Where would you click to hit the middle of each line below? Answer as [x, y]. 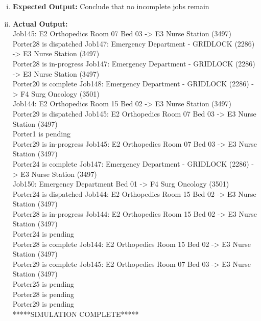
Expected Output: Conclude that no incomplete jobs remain [111, 6]
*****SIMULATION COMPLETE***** [76, 314]
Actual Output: [40, 23]
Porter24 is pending [43, 234]
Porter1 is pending [41, 134]
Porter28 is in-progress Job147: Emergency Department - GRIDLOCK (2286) [134, 63]
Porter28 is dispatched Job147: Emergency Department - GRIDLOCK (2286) [134, 43]
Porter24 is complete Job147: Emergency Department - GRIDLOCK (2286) [131, 163]
